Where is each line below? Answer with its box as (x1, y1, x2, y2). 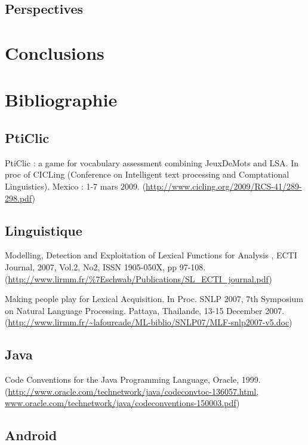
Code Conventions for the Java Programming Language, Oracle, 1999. (5, 373, 261, 386)
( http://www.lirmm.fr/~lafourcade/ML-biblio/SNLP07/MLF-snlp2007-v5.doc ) (5, 316, 292, 328)
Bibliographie (5, 87, 118, 112)
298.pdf (5, 191, 32, 204)
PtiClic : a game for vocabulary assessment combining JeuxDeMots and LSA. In (5, 156, 298, 169)
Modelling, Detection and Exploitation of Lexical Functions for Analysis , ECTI (5, 249, 297, 261)
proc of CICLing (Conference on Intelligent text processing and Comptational (5, 168, 289, 181)
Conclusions (5, 40, 104, 65)
